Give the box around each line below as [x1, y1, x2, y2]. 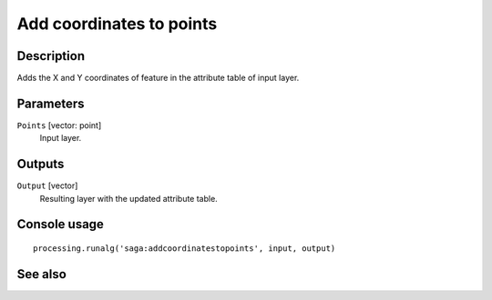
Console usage [16, 216, 105, 232]
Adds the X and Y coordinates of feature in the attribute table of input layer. [16, 73, 300, 84]
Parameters [16, 95, 85, 111]
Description [16, 48, 86, 64]
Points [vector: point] [16, 119, 102, 131]
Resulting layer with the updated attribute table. [39, 193, 218, 204]
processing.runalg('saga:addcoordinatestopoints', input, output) [33, 244, 336, 254]
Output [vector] [16, 180, 78, 191]
